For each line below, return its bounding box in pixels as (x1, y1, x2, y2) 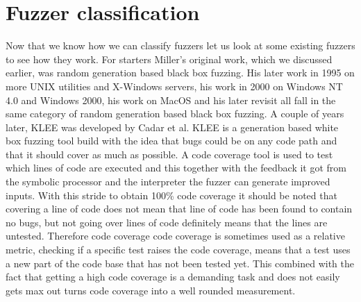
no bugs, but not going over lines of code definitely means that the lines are (6, 215, 328, 229)
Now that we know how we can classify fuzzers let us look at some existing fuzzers (6, 38, 355, 53)
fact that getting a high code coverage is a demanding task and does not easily (6, 269, 340, 284)
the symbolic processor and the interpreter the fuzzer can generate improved (6, 174, 330, 189)
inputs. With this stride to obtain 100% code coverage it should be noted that (6, 187, 337, 202)
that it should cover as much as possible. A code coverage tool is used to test (6, 146, 333, 161)
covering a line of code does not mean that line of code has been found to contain (6, 201, 353, 216)
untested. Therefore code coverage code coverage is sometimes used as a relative (6, 228, 345, 243)
